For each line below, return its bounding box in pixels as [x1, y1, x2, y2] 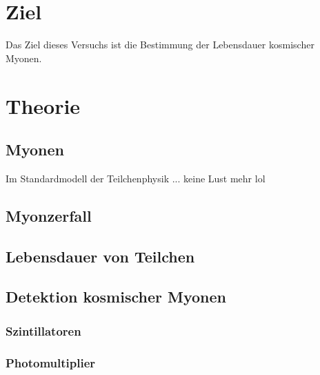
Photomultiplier [6, 354, 96, 371]
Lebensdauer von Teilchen [6, 245, 195, 267]
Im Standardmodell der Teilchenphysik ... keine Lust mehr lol [6, 171, 266, 185]
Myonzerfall [6, 204, 92, 226]
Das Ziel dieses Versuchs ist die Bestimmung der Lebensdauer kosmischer [6, 37, 314, 52]
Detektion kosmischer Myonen [6, 286, 226, 307]
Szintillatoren [6, 322, 81, 339]
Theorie [6, 91, 81, 119]
